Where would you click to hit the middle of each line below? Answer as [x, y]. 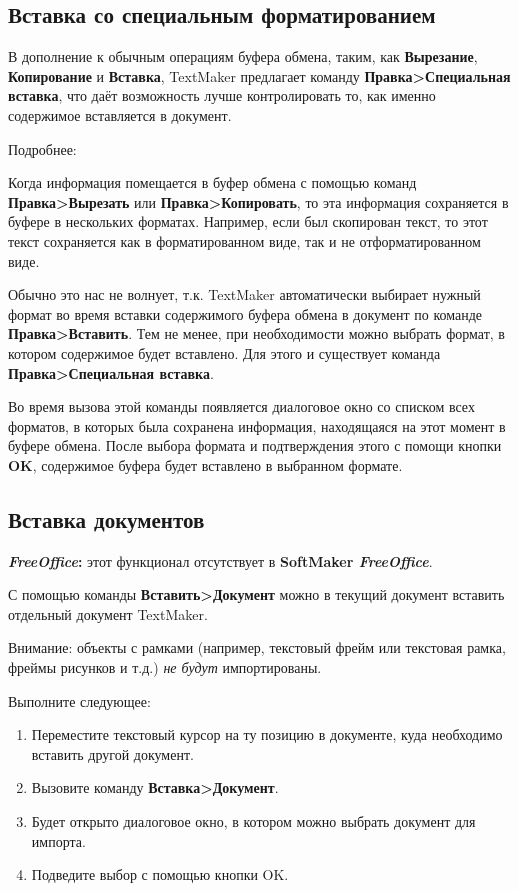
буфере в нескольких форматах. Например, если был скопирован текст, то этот [248, 221]
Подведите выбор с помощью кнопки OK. [160, 874]
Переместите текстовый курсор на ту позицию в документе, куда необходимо [267, 734]
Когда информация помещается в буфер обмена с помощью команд [212, 182]
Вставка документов [106, 518]
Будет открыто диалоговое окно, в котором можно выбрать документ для [253, 821]
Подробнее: [42, 148]
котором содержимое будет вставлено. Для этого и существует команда [224, 352]
